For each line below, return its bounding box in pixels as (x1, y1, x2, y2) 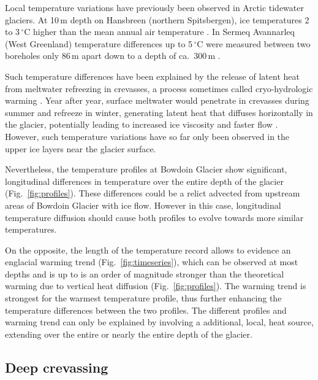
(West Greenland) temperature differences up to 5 (5, 37, 193, 50)
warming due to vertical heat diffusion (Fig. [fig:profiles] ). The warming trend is (5, 279, 306, 292)
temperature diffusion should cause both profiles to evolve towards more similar (5, 211, 304, 223)
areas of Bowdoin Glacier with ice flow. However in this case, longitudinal (5, 198, 281, 211)
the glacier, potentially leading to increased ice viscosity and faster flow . (5, 118, 278, 131)
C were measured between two (197, 37, 311, 50)
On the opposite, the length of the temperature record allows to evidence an (5, 243, 291, 256)
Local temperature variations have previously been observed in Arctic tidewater (5, 1, 304, 14)
